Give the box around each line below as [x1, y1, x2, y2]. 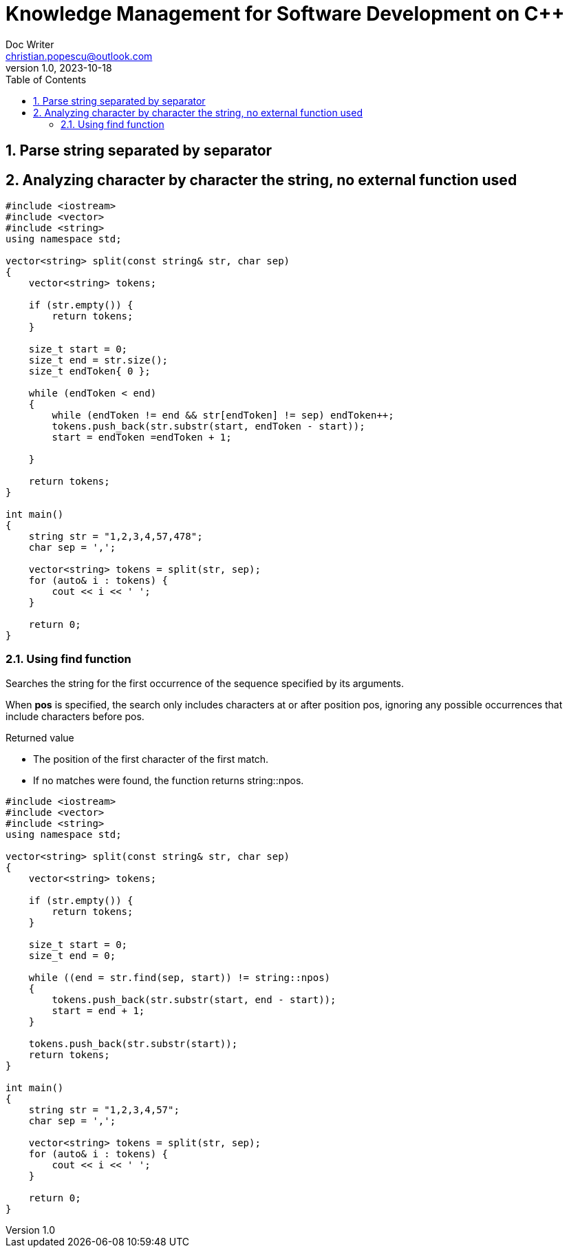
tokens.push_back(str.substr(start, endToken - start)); [52, 421, 365, 432]
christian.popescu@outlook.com [6, 50, 153, 62]
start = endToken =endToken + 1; [52, 432, 232, 443]
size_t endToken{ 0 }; [28, 366, 151, 377]
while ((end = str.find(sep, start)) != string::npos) [28, 971, 331, 983]
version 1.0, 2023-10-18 [6, 61, 112, 74]
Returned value [6, 731, 74, 744]
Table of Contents [6, 73, 87, 85]
